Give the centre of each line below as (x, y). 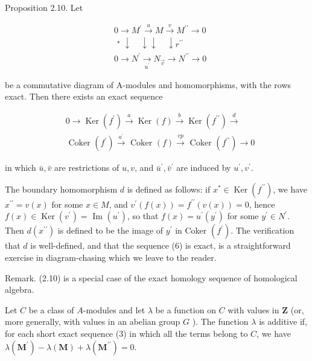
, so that (143, 216)
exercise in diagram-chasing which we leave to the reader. (111, 257)
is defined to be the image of (110, 230)
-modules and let (114, 309)
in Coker (191, 230)
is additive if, (283, 321)
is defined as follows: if (169, 189)
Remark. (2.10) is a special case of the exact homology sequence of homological (151, 277)
